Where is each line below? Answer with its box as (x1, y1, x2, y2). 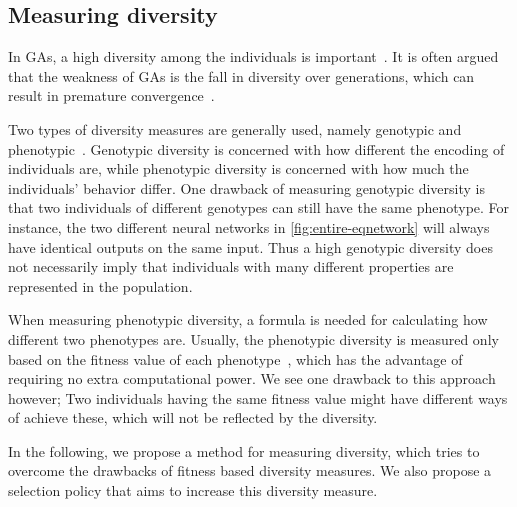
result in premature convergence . (8, 85, 215, 106)
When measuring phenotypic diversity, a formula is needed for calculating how (8, 309, 488, 330)
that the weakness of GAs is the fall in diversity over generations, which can (8, 65, 475, 86)
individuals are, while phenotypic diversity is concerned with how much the (8, 158, 469, 179)
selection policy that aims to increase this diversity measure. (8, 480, 378, 501)
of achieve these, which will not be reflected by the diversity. (8, 407, 378, 428)
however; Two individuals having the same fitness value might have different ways (8, 387, 508, 408)
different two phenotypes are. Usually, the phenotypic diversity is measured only (8, 328, 499, 349)
